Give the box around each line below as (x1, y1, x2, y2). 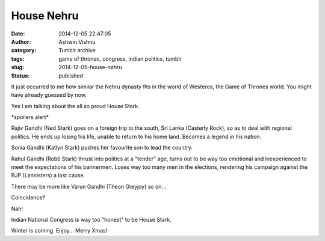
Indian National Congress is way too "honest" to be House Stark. (11, 216, 172, 223)
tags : (11, 55, 25, 63)
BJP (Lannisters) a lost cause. (11, 172, 85, 179)
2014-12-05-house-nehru (58, 64, 122, 71)
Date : (11, 30, 25, 37)
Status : (11, 72, 30, 79)
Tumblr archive (58, 47, 96, 54)
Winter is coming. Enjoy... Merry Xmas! (11, 227, 108, 234)
